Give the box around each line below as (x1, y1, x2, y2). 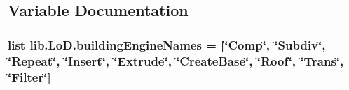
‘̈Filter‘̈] (8, 68, 51, 85)
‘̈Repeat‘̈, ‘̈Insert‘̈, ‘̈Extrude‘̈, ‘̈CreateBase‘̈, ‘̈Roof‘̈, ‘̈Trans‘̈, (8, 52, 344, 69)
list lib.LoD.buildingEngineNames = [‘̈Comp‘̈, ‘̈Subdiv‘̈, (8, 36, 326, 53)
